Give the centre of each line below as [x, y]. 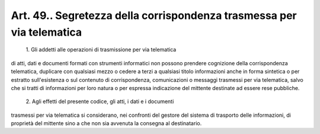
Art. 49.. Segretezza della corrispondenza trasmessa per [154, 15]
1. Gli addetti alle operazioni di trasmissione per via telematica [101, 50]
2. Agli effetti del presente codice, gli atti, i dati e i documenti [100, 101]
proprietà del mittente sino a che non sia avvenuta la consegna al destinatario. [106, 123]
